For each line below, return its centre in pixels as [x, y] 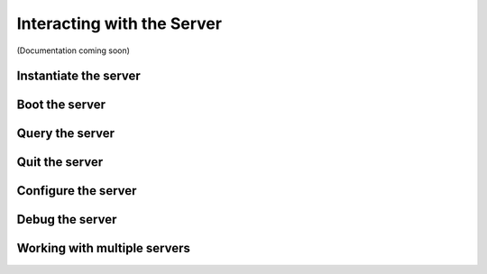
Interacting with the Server [119, 23]
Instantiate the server [79, 76]
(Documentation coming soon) [74, 50]
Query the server [66, 134]
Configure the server [77, 191]
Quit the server [60, 162]
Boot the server [61, 105]
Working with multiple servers [104, 248]
